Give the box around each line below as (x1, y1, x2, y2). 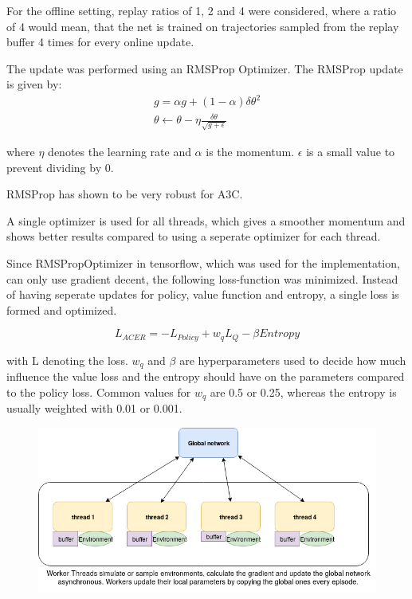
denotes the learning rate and (48, 143, 191, 159)
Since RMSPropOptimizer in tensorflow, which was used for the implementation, (6, 254, 400, 271)
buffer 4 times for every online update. (6, 33, 194, 50)
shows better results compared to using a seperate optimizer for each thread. (6, 228, 381, 245)
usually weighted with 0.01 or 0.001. (6, 400, 182, 417)
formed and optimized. (6, 301, 117, 318)
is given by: (6, 76, 62, 92)
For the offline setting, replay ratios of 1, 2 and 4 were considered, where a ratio (6, 2, 397, 18)
